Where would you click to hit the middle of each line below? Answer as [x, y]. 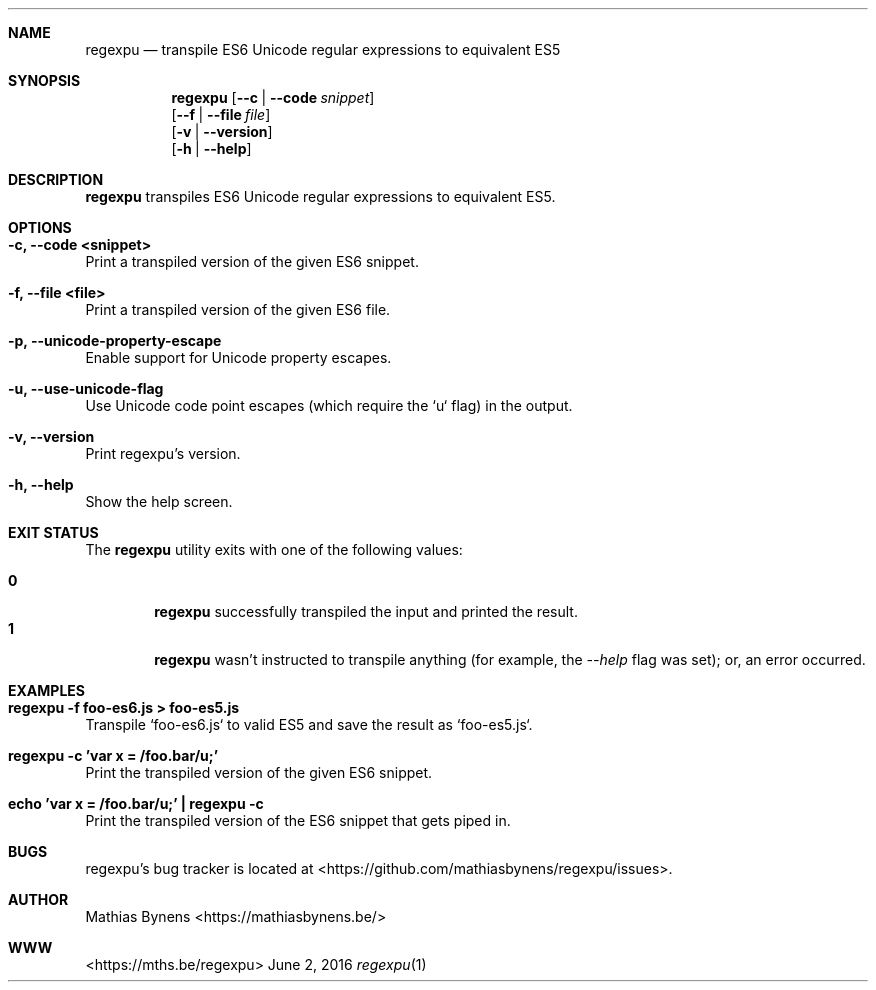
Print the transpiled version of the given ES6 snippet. [259, 772]
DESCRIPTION [56, 179]
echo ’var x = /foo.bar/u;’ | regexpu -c [136, 803]
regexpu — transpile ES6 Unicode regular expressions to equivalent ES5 [323, 49]
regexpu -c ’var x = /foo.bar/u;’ [113, 755]
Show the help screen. [159, 501]
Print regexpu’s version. [163, 453]
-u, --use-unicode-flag [86, 388]
